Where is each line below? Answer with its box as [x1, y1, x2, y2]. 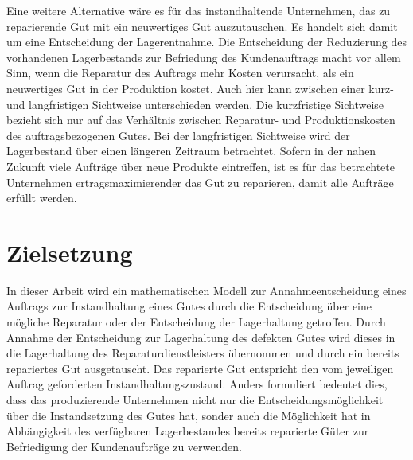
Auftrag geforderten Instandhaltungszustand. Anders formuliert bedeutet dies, [6, 376, 388, 392]
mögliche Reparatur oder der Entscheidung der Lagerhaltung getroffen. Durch [6, 314, 386, 330]
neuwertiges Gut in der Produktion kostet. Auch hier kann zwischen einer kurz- [6, 80, 394, 96]
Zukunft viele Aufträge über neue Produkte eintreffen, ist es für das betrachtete [6, 158, 395, 174]
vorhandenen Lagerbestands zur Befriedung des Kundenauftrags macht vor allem [6, 49, 401, 65]
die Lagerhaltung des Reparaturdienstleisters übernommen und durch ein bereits [6, 345, 399, 361]
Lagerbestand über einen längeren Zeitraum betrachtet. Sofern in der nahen [6, 142, 376, 159]
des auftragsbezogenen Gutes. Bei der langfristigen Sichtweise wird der [6, 127, 350, 143]
